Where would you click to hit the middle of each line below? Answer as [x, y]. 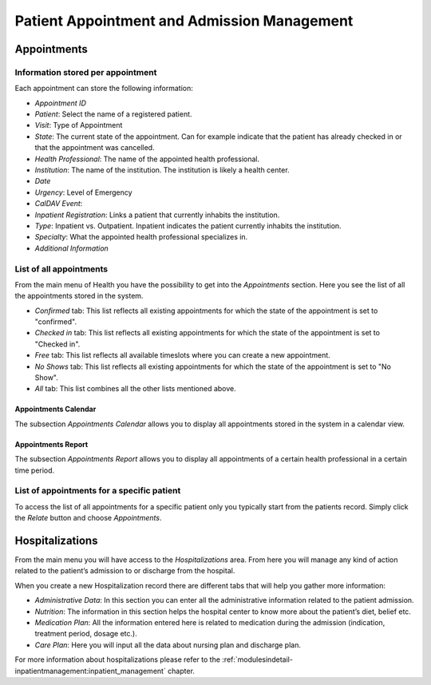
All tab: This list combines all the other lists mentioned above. [135, 389]
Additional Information [72, 248]
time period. [35, 470]
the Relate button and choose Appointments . [88, 518]
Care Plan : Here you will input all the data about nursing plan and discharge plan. [168, 645]
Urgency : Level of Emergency [83, 192]
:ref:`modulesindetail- [257, 659]
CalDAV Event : [59, 204]
